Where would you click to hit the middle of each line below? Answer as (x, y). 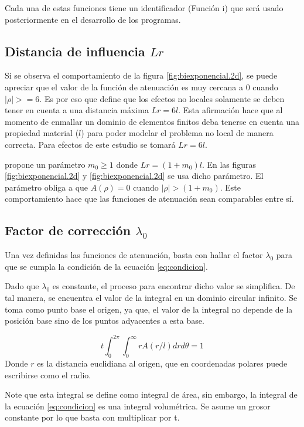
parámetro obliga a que (47, 187)
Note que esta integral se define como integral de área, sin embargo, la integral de (151, 394)
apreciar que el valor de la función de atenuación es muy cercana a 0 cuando (141, 87)
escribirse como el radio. (48, 375)
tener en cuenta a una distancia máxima (77, 110)
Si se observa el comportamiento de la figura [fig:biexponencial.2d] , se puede (141, 75)
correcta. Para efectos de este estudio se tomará (90, 144)
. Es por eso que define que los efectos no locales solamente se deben (162, 98)
